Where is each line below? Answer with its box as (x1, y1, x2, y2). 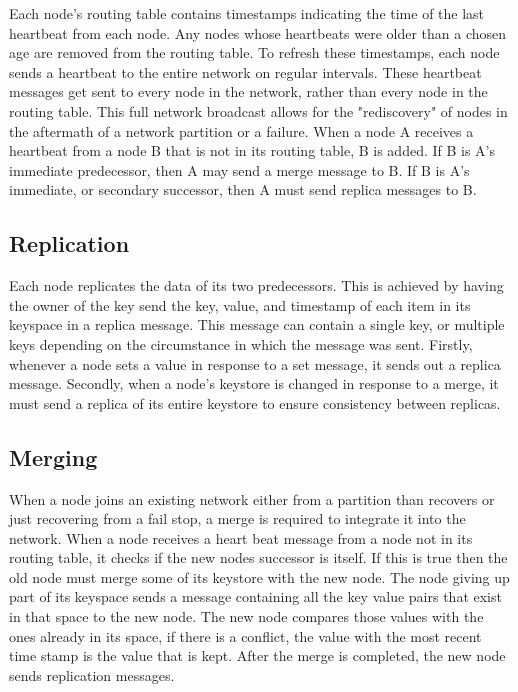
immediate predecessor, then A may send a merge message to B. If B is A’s (9, 159, 470, 180)
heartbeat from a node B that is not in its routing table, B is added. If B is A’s (9, 140, 496, 161)
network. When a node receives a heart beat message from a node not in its (9, 527, 473, 548)
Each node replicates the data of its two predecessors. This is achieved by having (9, 275, 504, 296)
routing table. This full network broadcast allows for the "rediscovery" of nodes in (9, 100, 508, 121)
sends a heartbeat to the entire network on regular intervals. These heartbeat (9, 61, 482, 82)
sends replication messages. (9, 664, 175, 685)
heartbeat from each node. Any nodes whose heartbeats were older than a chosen (9, 22, 507, 43)
